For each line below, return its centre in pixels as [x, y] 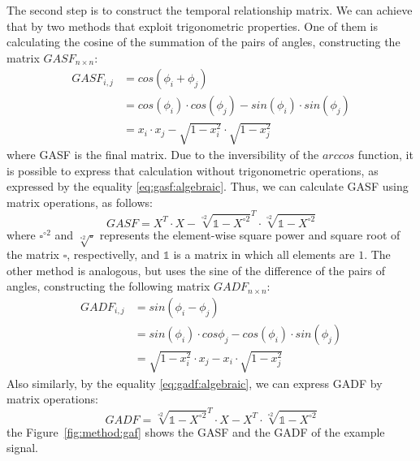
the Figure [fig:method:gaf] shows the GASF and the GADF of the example [196, 431]
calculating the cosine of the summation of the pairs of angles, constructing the [204, 42]
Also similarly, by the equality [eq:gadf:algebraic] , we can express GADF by [195, 383]
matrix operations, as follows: [80, 202]
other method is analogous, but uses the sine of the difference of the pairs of [196, 270]
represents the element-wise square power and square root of [250, 235]
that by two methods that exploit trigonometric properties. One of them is [192, 26]
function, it [385, 155]
